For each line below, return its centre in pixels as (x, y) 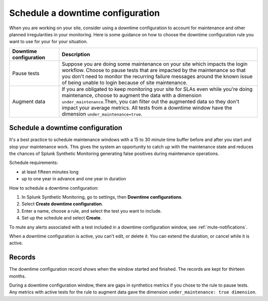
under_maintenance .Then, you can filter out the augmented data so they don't (150, 101)
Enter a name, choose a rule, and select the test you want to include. (92, 211)
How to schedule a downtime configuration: (54, 188)
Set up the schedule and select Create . (62, 218)
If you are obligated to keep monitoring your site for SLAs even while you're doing (157, 89)
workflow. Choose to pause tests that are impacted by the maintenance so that (154, 70)
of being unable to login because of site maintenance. (125, 82)
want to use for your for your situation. (48, 42)
